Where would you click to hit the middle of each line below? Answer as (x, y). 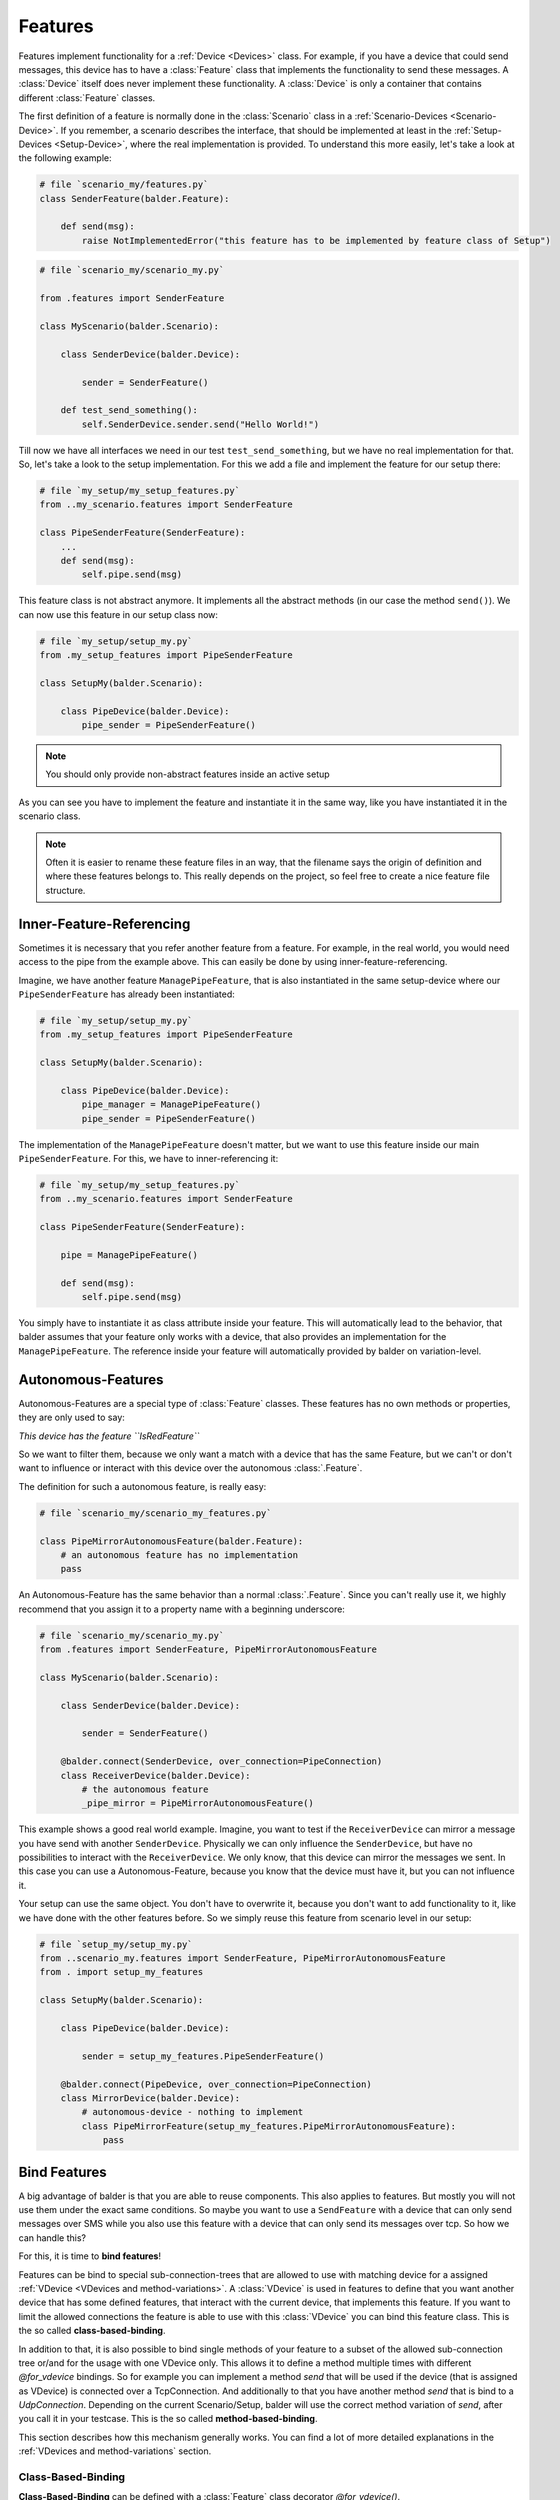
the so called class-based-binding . (92, 2331)
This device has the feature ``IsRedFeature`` (109, 1436)
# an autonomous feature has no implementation (179, 1554)
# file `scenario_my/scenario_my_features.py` (155, 1513)
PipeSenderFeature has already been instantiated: (126, 994)
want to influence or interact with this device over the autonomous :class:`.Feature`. (190, 1468)
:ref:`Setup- (477, 130)
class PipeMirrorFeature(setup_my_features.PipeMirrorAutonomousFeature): (269, 2126)
